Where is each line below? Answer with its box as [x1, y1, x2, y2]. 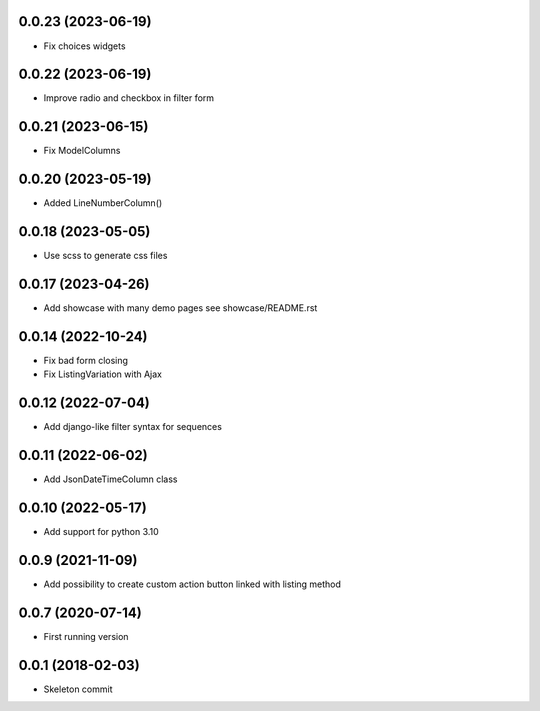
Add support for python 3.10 [43, 526, 159, 538]
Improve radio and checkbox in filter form [43, 92, 215, 104]
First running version [43, 630, 129, 642]
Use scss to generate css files [43, 250, 168, 262]
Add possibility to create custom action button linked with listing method [43, 578, 342, 590]
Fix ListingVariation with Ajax [43, 368, 162, 380]
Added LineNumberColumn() [43, 197, 163, 209]
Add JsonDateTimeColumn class [43, 473, 178, 485]
